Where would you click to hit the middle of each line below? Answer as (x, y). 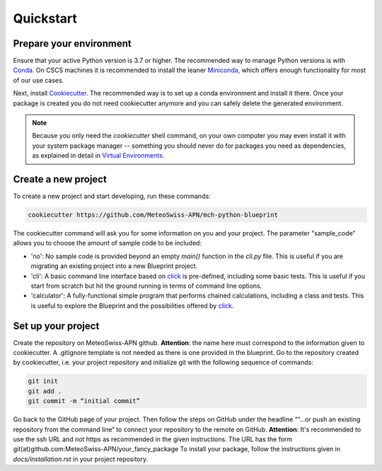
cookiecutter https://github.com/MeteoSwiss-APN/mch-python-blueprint (153, 215)
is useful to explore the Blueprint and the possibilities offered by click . (132, 306)
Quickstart (45, 18)
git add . (45, 391)
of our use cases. (39, 80)
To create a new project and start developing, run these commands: (112, 196)
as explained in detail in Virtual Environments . (98, 156)
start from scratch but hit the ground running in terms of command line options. (146, 286)
